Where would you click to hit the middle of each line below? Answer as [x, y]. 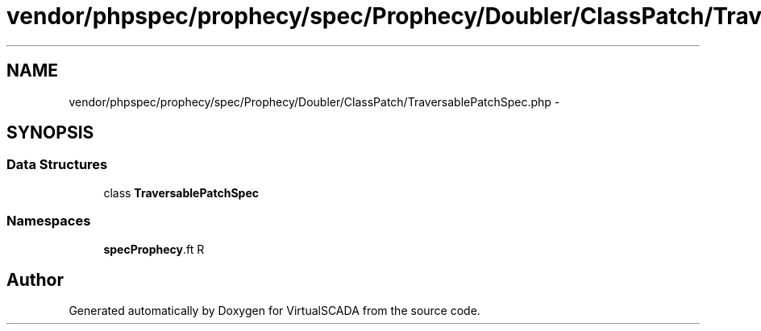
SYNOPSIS [50, 133]
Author [35, 279]
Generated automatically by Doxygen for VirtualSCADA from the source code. [274, 311]
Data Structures [57, 165]
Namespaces [49, 221]
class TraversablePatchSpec [181, 192]
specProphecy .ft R [154, 249]
